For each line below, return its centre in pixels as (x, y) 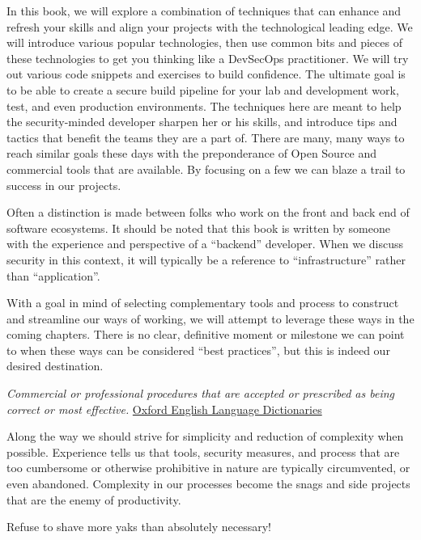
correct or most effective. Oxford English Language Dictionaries (164, 409)
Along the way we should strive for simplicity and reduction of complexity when (205, 436)
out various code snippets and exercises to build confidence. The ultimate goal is (206, 74)
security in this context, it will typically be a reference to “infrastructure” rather (206, 259)
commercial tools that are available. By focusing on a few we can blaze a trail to (206, 169)
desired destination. (55, 366)
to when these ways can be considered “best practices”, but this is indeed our (198, 350)
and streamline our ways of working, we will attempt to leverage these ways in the (210, 318)
